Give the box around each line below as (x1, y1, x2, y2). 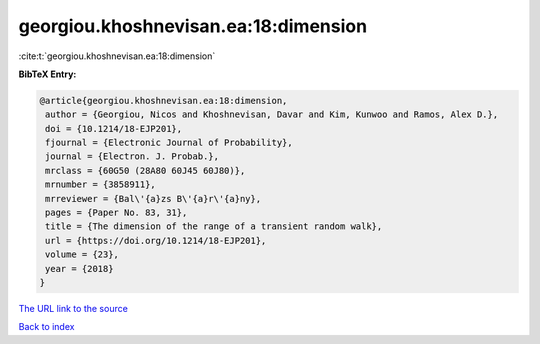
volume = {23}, (45, 249, 120, 260)
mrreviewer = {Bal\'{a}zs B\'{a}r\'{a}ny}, (45, 193, 262, 204)
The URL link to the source (18, 302, 129, 314)
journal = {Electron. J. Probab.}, (45, 151, 220, 162)
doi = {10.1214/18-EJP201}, (45, 123, 183, 134)
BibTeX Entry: (18, 68, 77, 80)
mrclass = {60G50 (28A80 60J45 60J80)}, (45, 165, 246, 176)
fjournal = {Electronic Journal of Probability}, (45, 137, 294, 149)
